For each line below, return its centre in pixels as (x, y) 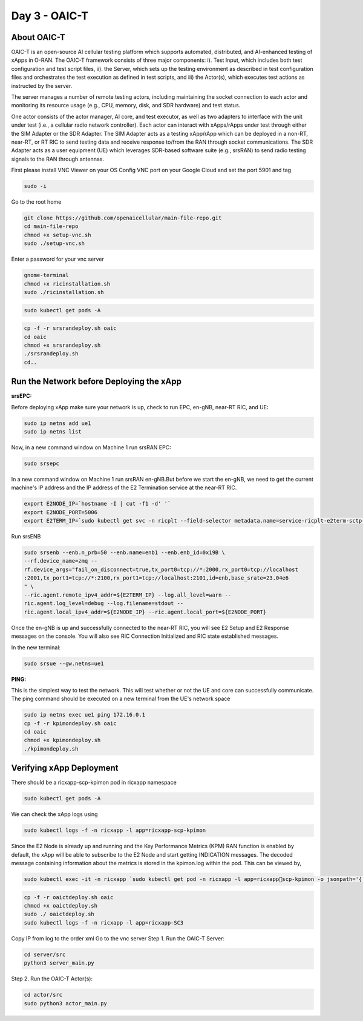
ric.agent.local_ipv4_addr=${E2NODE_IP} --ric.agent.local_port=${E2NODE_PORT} (145, 612)
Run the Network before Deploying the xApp (96, 382)
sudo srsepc (42, 463)
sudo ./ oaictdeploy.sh (59, 914)
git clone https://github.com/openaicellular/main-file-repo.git (123, 218)
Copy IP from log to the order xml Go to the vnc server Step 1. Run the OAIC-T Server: (118, 938)
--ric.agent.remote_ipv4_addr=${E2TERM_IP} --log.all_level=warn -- (128, 595)
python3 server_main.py (59, 963)
